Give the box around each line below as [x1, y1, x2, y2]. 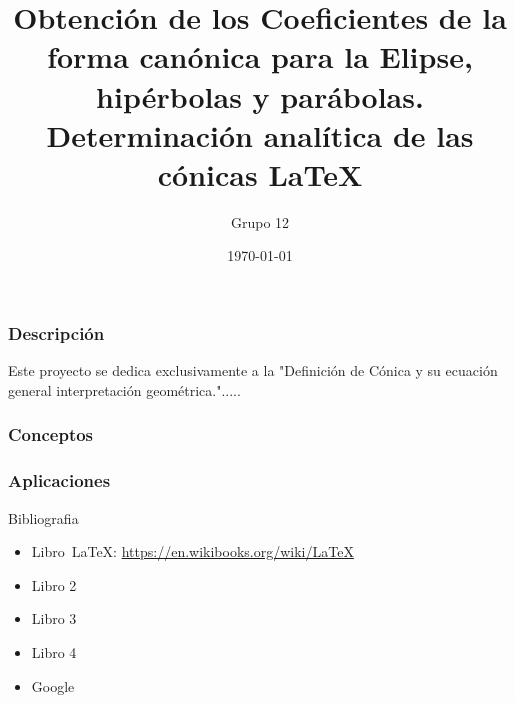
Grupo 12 [230, 211, 290, 232]
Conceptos [8, 422, 94, 447]
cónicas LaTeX [157, 153, 363, 194]
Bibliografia [8, 507, 79, 528]
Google [31, 675, 75, 696]
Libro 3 [31, 608, 77, 629]
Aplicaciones [8, 468, 111, 493]
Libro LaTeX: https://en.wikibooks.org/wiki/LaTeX [31, 541, 354, 562]
